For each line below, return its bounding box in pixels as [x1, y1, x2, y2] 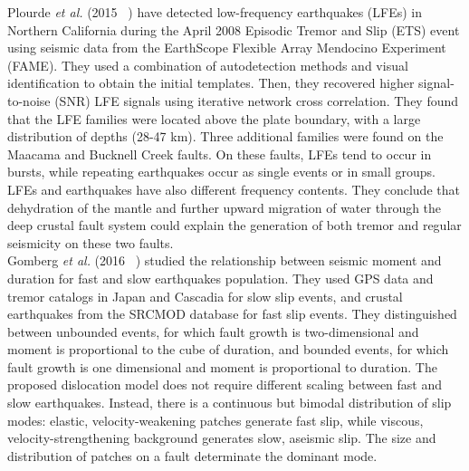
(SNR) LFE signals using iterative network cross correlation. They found [54, 91, 459, 110]
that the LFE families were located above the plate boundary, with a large [7, 109, 421, 128]
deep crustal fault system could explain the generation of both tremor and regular [7, 216, 462, 235]
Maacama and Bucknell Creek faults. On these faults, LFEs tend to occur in [7, 144, 432, 163]
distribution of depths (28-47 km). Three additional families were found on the [7, 127, 444, 146]
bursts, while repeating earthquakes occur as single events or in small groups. [7, 162, 435, 181]
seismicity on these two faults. [7, 233, 174, 252]
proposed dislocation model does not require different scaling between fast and [7, 375, 443, 394]
